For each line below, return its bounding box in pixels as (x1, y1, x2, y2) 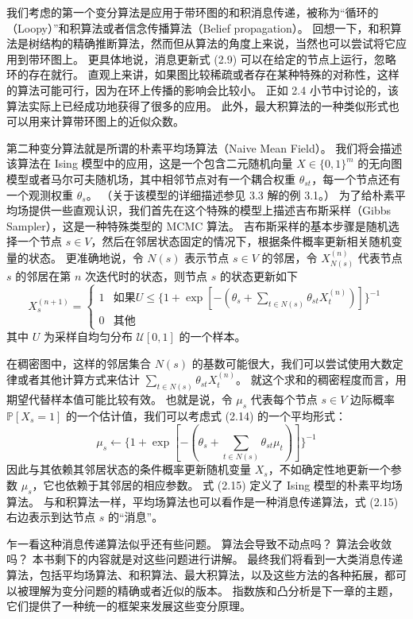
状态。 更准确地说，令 (28, 249, 144, 265)
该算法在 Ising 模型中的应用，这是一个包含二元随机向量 (6, 155, 293, 172)
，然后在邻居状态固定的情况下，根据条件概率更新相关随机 (91, 233, 392, 250)
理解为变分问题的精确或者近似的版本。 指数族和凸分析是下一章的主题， (28, 582, 399, 598)
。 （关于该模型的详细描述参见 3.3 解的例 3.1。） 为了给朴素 (86, 186, 395, 203)
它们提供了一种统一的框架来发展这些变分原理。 (6, 598, 251, 614)
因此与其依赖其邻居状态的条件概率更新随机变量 (6, 461, 251, 478)
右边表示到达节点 (6, 509, 95, 525)
